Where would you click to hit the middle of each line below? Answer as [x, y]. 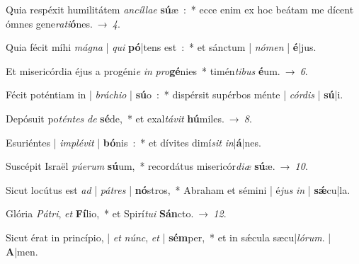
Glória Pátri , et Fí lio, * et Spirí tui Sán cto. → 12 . [116, 213]
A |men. [22, 251]
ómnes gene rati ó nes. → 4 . [63, 23]
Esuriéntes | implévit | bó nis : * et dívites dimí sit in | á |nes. [133, 142]
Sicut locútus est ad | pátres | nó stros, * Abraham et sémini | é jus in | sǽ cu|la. [178, 189]
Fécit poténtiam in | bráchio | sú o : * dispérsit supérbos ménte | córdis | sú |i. [175, 94]
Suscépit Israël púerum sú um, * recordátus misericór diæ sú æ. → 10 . [157, 166]
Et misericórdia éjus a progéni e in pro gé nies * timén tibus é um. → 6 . [157, 70]
